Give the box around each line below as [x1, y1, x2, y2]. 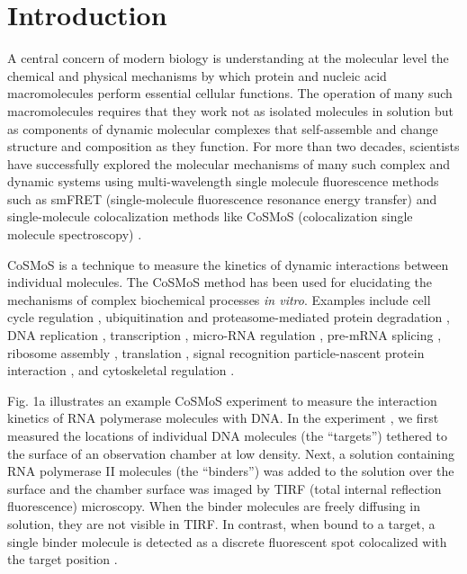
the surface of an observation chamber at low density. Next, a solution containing [7, 444, 455, 462]
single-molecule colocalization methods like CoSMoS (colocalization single [7, 207, 413, 226]
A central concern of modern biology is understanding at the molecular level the [7, 49, 449, 67]
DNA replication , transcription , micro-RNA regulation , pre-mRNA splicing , [7, 326, 442, 345]
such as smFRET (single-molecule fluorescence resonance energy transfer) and [7, 189, 437, 208]
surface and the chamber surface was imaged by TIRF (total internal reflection [7, 479, 442, 498]
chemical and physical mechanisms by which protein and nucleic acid [7, 66, 387, 85]
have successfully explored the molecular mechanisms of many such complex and [7, 154, 451, 173]
